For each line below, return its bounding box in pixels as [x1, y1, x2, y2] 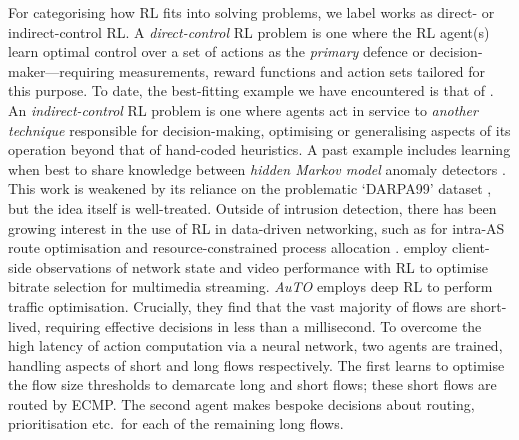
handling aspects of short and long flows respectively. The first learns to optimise [8, 354, 505, 375]
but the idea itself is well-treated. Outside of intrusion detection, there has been [8, 197, 497, 218]
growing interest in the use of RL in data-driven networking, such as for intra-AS [8, 217, 505, 238]
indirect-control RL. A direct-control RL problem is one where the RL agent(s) [8, 21, 490, 42]
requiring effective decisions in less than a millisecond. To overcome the [45, 315, 482, 336]
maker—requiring [8, 60, 115, 81]
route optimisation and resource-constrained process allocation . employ [8, 237, 448, 258]
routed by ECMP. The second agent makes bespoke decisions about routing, [8, 393, 475, 414]
